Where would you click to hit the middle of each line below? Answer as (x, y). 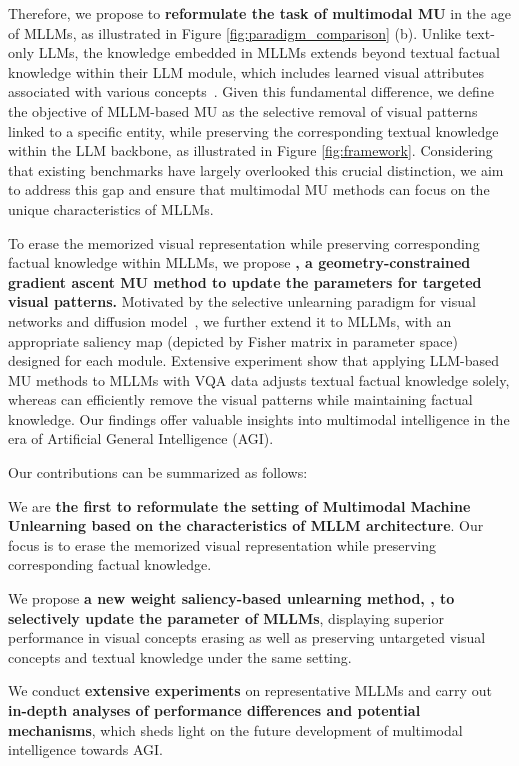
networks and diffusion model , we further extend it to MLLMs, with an (230, 320)
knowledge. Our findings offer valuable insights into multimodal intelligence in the (259, 418)
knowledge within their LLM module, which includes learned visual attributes (246, 71)
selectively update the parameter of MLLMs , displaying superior (226, 617)
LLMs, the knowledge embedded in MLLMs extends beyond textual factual (269, 52)
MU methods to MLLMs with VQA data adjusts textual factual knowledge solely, (259, 379)
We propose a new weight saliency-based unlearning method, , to (231, 598)
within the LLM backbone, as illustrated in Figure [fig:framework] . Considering (250, 150)
